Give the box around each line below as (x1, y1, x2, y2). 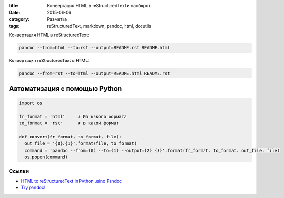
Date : (9, 10, 20, 15)
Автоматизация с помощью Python (9, 84, 122, 92)
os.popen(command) (24, 154, 68, 160)
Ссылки (9, 168, 29, 174)
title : (9, 3, 19, 8)
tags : (9, 23, 20, 29)
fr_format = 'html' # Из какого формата (19, 114, 127, 119)
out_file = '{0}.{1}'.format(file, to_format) (24, 141, 137, 146)
